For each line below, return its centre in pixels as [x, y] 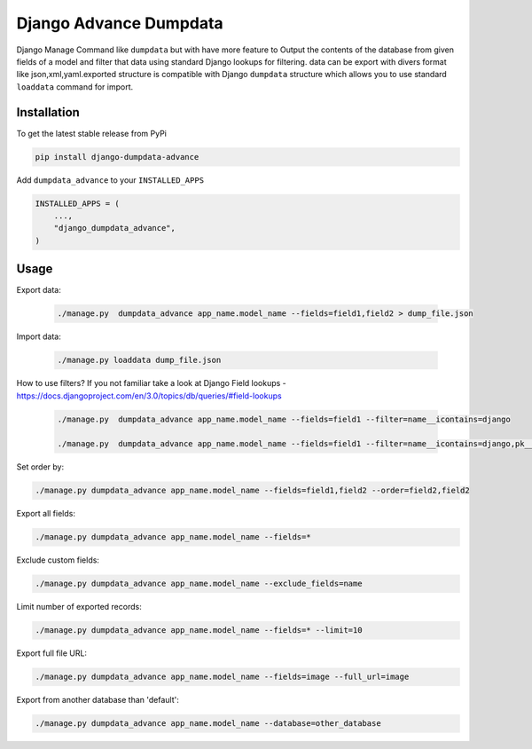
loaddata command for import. [75, 87]
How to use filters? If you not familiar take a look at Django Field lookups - [152, 383]
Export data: [39, 290]
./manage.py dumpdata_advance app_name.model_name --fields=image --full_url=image [222, 677]
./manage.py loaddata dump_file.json [139, 360]
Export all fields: [46, 514]
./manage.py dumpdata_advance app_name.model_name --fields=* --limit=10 [199, 631]
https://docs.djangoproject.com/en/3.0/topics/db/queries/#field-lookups [149, 396]
